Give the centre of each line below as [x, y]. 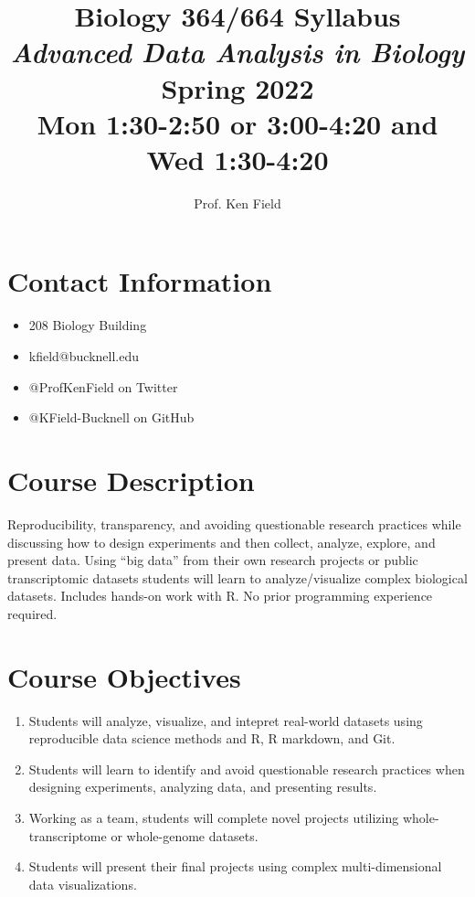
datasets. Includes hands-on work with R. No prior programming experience [220, 596]
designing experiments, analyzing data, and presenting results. [203, 787]
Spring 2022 [237, 87]
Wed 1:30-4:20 [237, 159]
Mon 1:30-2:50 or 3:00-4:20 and [237, 123]
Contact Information [140, 281]
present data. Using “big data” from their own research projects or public [213, 560]
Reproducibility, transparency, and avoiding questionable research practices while [234, 523]
